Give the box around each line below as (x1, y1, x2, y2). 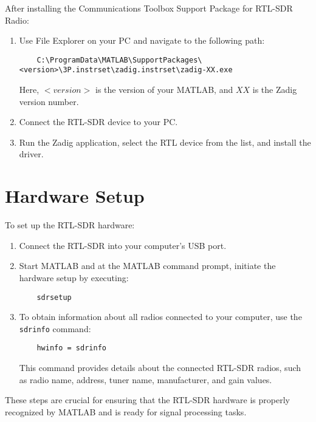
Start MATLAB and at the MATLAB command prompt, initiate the (19, 259, 276, 272)
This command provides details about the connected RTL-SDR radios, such (19, 361, 301, 374)
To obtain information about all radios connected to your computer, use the (19, 310, 302, 323)
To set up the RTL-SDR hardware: (5, 219, 135, 231)
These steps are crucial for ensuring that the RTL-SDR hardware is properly (5, 393, 290, 406)
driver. (19, 148, 44, 160)
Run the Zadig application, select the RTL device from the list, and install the (19, 135, 311, 148)
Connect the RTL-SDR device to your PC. (19, 115, 178, 128)
